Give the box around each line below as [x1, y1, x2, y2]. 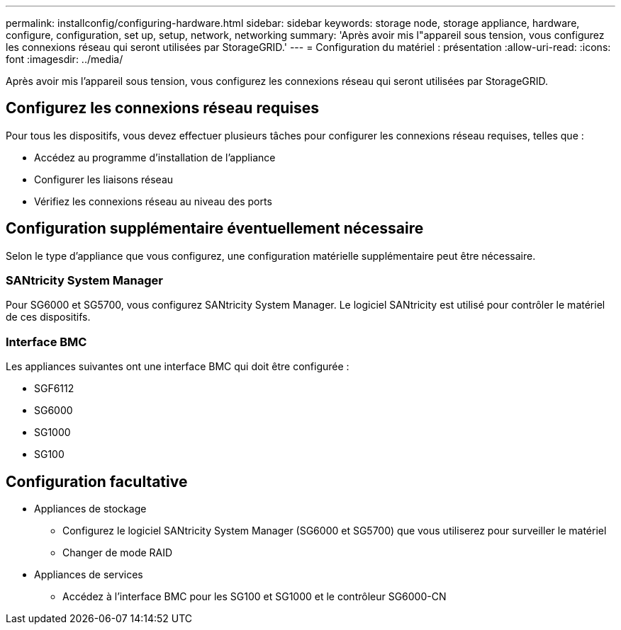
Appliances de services [34, 568, 143, 581]
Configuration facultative [6, 472, 188, 491]
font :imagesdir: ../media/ [6, 53, 123, 65]
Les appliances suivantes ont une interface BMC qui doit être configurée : [6, 360, 349, 373]
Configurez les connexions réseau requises [6, 99, 319, 118]
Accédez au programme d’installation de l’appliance [34, 151, 276, 164]
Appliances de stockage [34, 503, 147, 515]
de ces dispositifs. [6, 311, 91, 323]
